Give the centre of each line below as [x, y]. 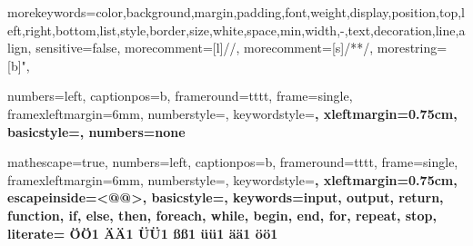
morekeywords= [52, 12]
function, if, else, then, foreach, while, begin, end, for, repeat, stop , [222, 215]
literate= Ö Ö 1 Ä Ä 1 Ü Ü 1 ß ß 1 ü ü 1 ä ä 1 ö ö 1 [143, 233]
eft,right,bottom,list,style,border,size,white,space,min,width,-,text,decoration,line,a [236, 30]
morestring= [412, 48]
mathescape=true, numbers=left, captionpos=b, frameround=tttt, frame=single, [233, 162]
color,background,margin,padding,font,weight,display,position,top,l [281, 12]
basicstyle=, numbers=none [96, 131]
